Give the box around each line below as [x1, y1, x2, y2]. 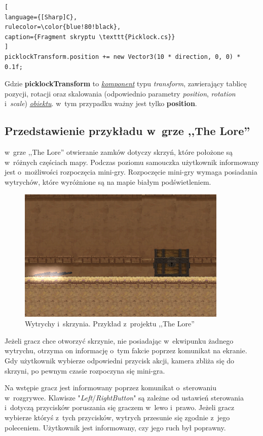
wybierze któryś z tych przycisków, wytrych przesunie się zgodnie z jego [5, 412, 230, 422]
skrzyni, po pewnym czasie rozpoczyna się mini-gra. [5, 365, 165, 376]
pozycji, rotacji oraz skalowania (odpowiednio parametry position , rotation [5, 88, 236, 98]
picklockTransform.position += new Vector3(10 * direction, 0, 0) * [5, 53, 241, 60]
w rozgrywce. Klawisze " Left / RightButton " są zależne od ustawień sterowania [5, 392, 244, 403]
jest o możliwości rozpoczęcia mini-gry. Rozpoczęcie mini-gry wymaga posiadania [5, 166, 257, 177]
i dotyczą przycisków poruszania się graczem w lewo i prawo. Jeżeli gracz [5, 402, 235, 413]
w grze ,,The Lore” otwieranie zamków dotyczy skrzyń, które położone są [5, 147, 233, 157]
